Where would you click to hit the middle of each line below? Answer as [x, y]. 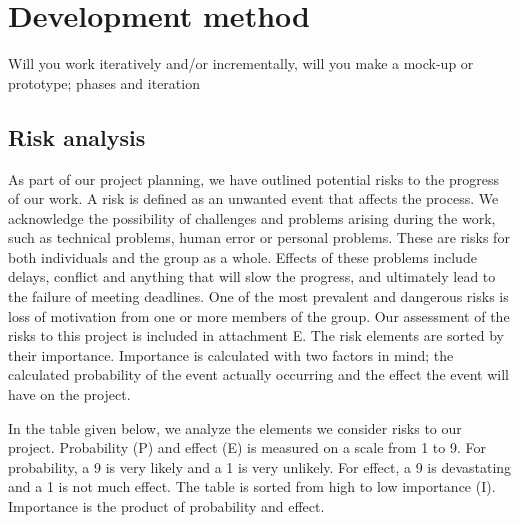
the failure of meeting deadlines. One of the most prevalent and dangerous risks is [258, 296]
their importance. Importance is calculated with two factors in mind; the [231, 354]
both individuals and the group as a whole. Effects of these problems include [242, 256]
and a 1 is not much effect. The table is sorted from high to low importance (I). [252, 486]
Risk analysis [77, 136]
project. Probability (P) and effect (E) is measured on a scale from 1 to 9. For [247, 447]
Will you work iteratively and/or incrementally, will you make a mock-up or [241, 63]
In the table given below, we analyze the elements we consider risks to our [235, 427]
